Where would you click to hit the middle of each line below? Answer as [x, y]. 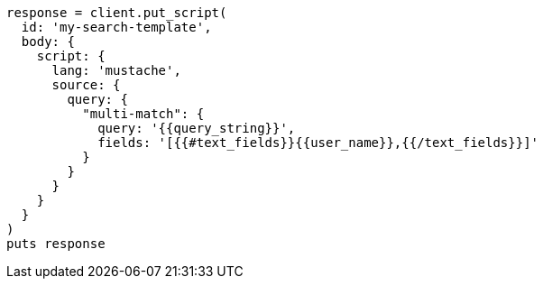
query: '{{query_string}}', [197, 128]
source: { [86, 85]
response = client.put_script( [117, 13]
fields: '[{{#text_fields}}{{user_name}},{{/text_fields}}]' [318, 143]
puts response [56, 244]
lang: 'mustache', [116, 70]
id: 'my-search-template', [116, 27]
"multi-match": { [143, 114]
